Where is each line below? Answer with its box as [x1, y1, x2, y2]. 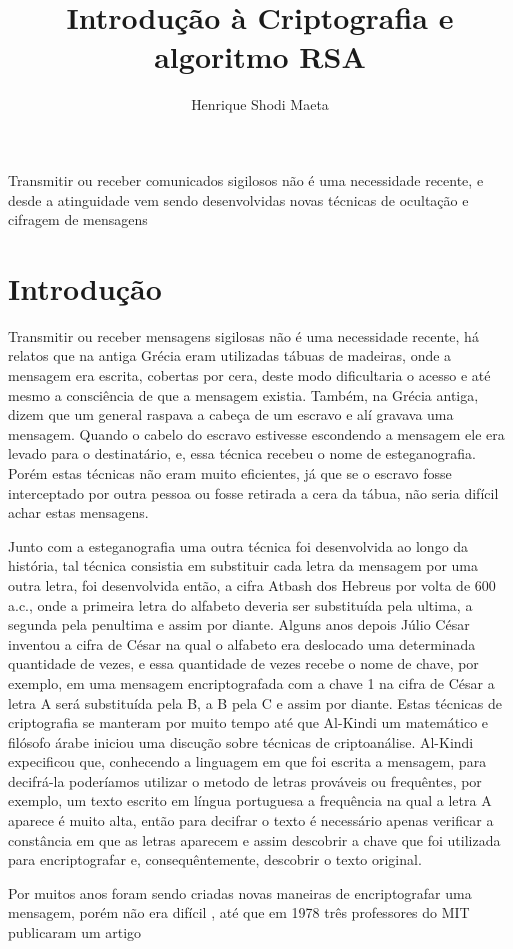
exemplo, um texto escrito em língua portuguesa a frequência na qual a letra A [8, 790, 492, 811]
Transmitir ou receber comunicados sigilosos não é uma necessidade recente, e [8, 169, 484, 190]
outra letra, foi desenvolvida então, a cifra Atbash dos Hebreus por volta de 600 [8, 574, 496, 595]
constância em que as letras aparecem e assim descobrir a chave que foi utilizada [8, 829, 501, 850]
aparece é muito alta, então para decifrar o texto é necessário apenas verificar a [8, 810, 494, 831]
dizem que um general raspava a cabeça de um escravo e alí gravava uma [8, 404, 454, 425]
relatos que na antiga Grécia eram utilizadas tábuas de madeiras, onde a [8, 345, 452, 366]
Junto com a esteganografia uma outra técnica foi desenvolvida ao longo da [8, 535, 469, 556]
